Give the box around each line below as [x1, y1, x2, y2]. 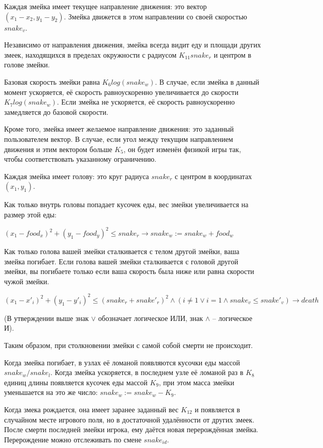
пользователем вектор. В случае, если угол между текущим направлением [4, 133, 233, 144]
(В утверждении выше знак [4, 312, 89, 323]
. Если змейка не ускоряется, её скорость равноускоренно [57, 96, 235, 107]
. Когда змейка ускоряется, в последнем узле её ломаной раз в [50, 367, 244, 378]
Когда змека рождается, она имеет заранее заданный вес [4, 404, 179, 415]
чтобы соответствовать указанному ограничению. [4, 154, 156, 164]
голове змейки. [4, 59, 50, 70]
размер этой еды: [4, 209, 57, 219]
